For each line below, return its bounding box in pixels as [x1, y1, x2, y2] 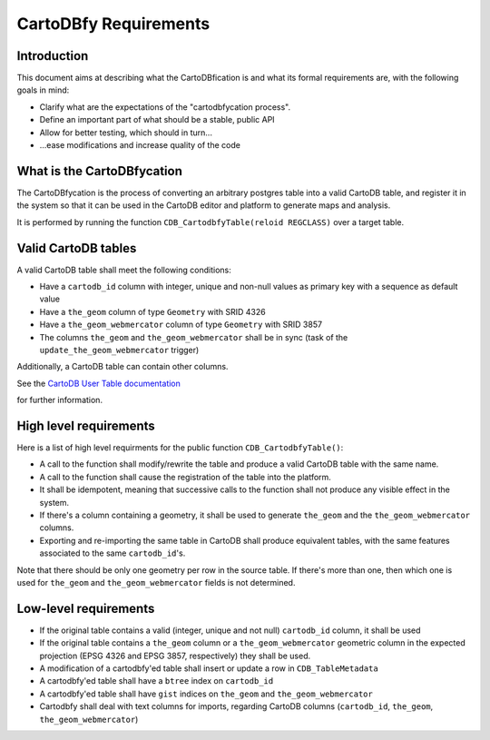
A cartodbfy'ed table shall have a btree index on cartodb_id [39, 676, 274, 686]
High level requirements [16, 418, 156, 433]
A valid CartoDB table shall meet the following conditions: [16, 264, 231, 275]
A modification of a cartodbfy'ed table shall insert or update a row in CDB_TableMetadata [39, 663, 378, 674]
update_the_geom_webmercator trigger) [39, 344, 200, 355]
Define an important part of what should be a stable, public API [39, 114, 276, 125]
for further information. [16, 395, 103, 406]
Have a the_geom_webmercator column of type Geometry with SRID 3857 [39, 319, 322, 331]
